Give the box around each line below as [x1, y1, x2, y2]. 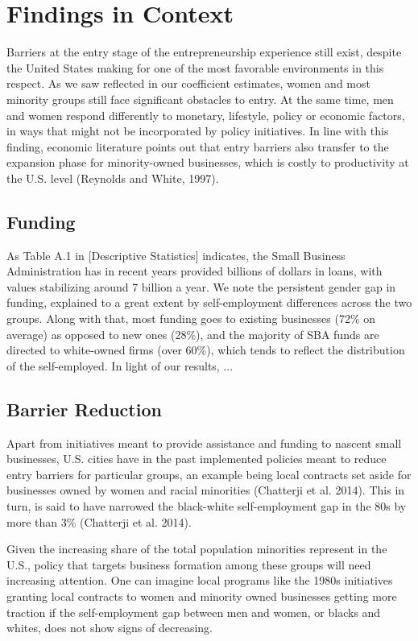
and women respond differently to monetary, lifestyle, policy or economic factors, [6, 106, 405, 123]
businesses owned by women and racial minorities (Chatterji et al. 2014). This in [6, 482, 405, 498]
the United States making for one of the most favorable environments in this [6, 59, 384, 76]
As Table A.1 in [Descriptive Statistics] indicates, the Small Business [6, 246, 346, 263]
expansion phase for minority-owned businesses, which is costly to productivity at [6, 154, 409, 171]
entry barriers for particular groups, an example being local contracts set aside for [6, 465, 412, 482]
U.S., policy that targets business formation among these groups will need [6, 556, 371, 573]
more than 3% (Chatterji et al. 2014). [6, 513, 192, 530]
